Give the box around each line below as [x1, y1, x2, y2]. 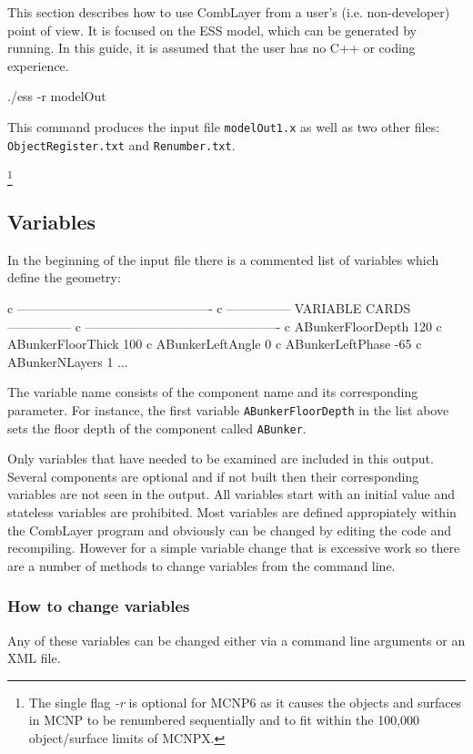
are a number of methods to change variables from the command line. [7, 555, 396, 575]
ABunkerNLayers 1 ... [7, 352, 128, 371]
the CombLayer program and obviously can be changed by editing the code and [7, 520, 452, 539]
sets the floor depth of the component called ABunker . [7, 418, 307, 437]
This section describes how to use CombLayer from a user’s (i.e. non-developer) [7, 3, 450, 21]
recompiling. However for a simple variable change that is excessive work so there [7, 538, 460, 557]
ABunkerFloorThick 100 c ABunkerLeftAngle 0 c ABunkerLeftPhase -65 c [7, 334, 422, 353]
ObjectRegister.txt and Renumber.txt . [7, 135, 236, 154]
